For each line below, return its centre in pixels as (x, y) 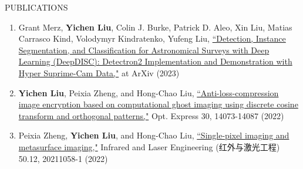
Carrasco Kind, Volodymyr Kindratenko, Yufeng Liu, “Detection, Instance (152, 38)
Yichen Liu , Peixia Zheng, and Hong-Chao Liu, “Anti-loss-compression (149, 92)
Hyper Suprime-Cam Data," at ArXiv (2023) (99, 72)
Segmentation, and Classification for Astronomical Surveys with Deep (144, 50)
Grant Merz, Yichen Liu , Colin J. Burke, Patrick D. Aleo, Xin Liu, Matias (155, 27)
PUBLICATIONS (36, 7)
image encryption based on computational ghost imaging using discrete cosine (158, 104)
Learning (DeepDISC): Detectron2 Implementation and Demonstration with (155, 61)
